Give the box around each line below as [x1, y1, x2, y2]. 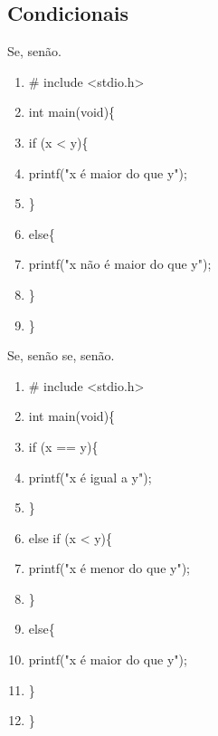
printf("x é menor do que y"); [28, 559, 190, 578]
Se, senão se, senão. [7, 346, 115, 365]
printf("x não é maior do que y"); [28, 254, 212, 273]
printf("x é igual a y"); [28, 467, 152, 486]
